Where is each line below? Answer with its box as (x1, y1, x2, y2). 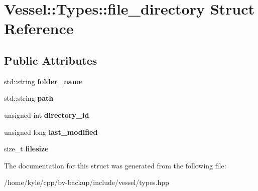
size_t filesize (4, 143, 49, 154)
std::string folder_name (4, 76, 83, 86)
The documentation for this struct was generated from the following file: (4, 160, 226, 170)
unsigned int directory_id (4, 109, 89, 120)
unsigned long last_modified (4, 126, 98, 137)
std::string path (4, 93, 54, 103)
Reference (4, 18, 74, 39)
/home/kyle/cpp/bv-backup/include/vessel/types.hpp (4, 177, 169, 187)
